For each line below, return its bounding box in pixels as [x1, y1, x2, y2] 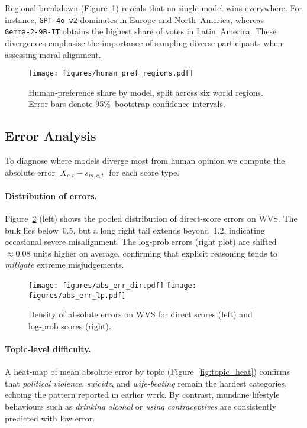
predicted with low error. [5, 411, 95, 424]
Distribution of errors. [5, 189, 97, 202]
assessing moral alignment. [5, 48, 101, 60]
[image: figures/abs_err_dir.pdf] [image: [28, 281, 196, 290]
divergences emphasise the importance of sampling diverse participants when [5, 36, 283, 48]
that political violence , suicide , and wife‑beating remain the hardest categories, [5, 377, 287, 389]
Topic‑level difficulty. [5, 343, 91, 355]
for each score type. [109, 166, 180, 178]
